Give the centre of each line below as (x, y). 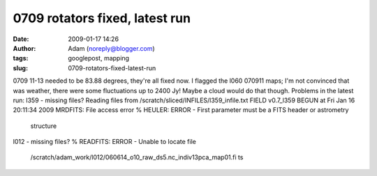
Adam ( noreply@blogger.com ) (111, 48)
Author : (24, 48)
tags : (21, 58)
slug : (20, 68)
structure (44, 126)
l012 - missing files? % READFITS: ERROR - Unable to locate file (105, 142)
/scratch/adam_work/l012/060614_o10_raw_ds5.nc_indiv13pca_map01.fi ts (137, 157)
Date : (21, 39)
